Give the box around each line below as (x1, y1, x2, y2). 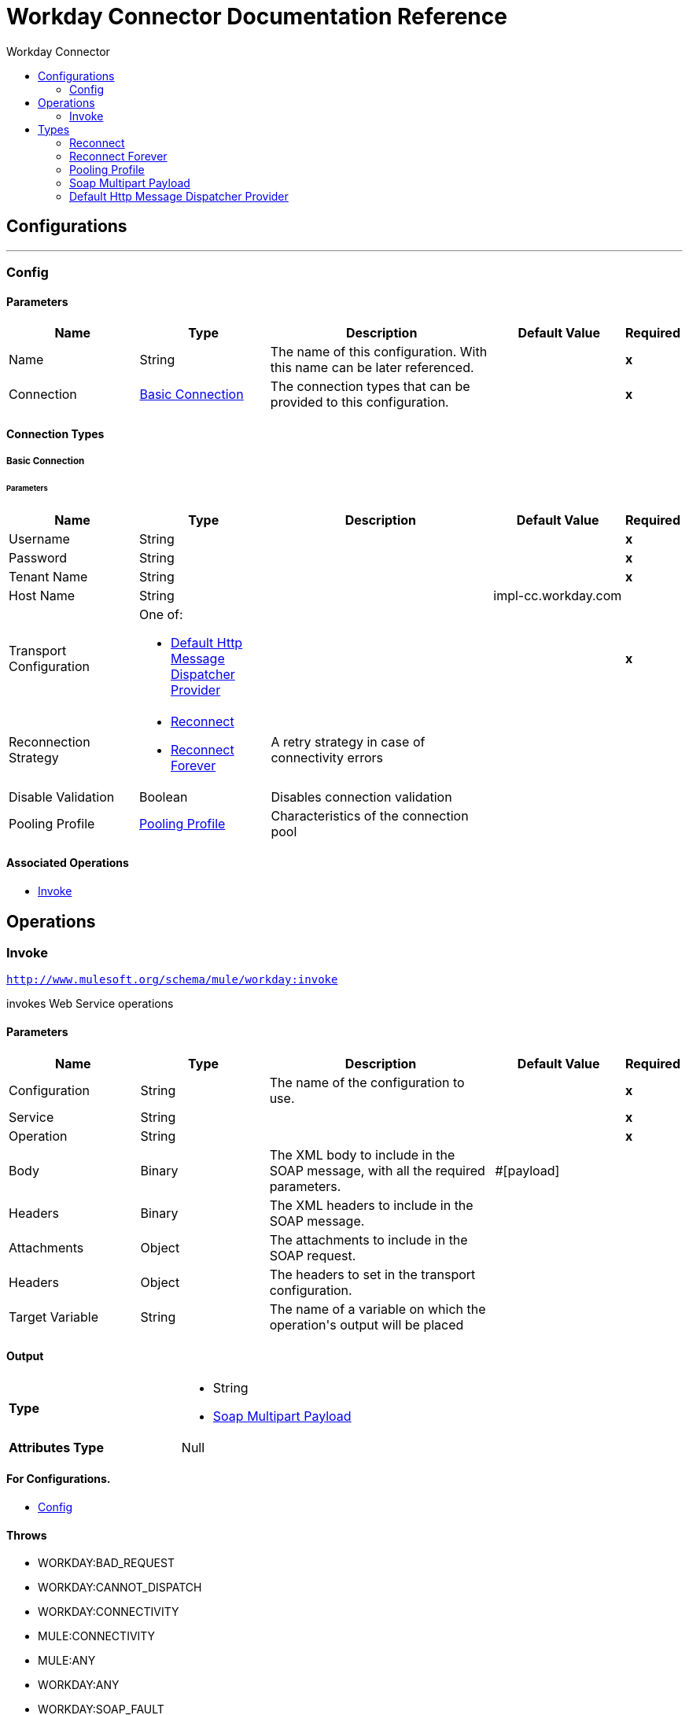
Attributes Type (9, 1439, 104, 1455)
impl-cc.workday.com (493, 587, 622, 603)
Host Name (9, 587, 76, 603)
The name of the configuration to (269, 1074, 465, 1090)
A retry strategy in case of (271, 733, 426, 750)
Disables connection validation (271, 788, 452, 805)
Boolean (138, 788, 188, 805)
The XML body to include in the (269, 1146, 455, 1163)
